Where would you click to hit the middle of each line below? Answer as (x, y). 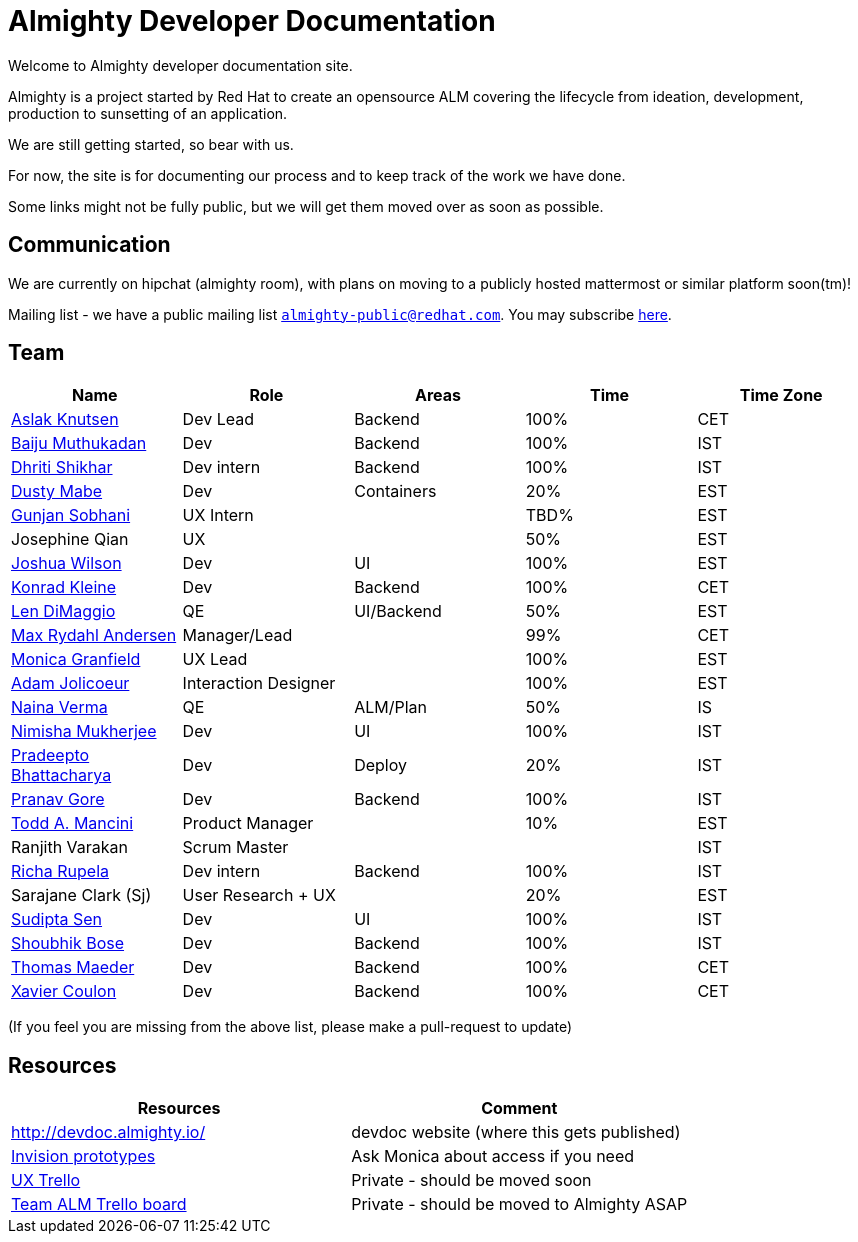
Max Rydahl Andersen (94, 635)
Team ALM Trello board (99, 1204)
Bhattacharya (61, 775)
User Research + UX (259, 895)
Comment (519, 1108)
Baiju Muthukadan (79, 443)
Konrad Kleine (64, 587)
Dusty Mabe (57, 491)
